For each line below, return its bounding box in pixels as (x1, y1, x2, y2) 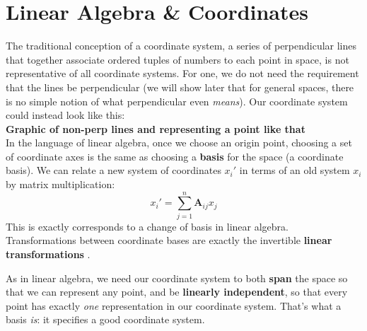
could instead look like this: (6, 108, 125, 122)
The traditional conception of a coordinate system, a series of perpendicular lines (6, 38, 357, 53)
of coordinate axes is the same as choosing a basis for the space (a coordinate (6, 149, 344, 163)
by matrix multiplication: (6, 177, 115, 192)
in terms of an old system (239, 163, 350, 178)
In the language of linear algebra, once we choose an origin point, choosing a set (6, 135, 352, 150)
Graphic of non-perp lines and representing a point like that (6, 121, 305, 136)
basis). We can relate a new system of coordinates (6, 163, 221, 178)
